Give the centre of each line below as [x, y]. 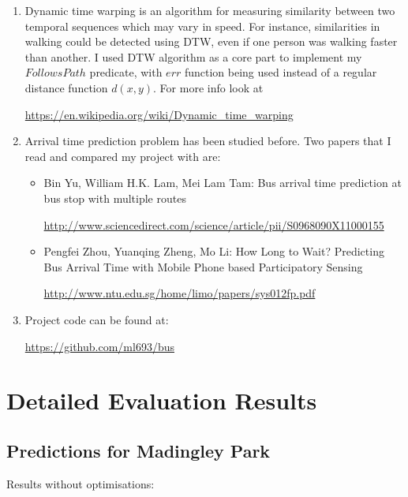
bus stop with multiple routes [115, 198]
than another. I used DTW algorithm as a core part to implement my [193, 56]
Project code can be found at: [97, 319]
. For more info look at [208, 87]
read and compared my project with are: [123, 156]
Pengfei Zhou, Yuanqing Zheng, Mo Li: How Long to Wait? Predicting [214, 251]
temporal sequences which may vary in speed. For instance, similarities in [202, 26]
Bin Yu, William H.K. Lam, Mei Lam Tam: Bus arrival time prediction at [223, 183]
